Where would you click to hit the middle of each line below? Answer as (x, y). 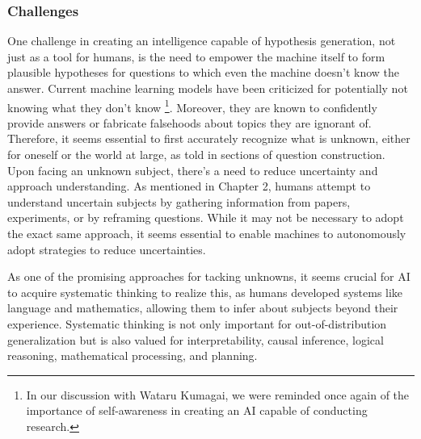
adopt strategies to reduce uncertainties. (107, 249)
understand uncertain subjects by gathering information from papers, (179, 201)
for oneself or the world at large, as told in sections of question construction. (196, 155)
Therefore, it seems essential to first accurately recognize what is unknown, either (209, 138)
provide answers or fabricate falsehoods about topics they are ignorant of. (189, 122)
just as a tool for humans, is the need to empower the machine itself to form (196, 56)
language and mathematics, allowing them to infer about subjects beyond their (203, 308)
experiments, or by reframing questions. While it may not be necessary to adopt (206, 217)
